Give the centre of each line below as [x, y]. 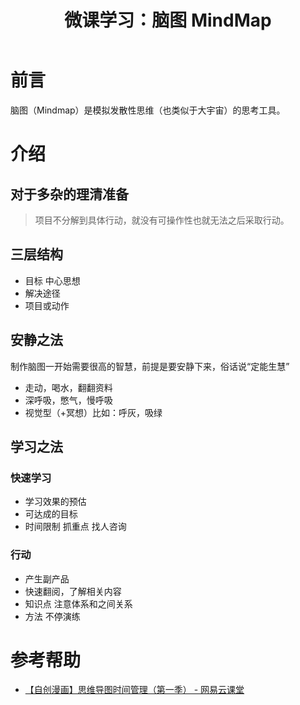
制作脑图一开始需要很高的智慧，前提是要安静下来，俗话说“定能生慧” [150, 366]
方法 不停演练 [52, 616]
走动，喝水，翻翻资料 [68, 387]
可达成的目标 [51, 514]
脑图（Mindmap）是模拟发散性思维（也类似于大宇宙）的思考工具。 [148, 110]
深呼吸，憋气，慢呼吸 [68, 400]
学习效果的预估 [55, 502]
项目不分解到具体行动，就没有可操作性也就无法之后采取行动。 [162, 220]
